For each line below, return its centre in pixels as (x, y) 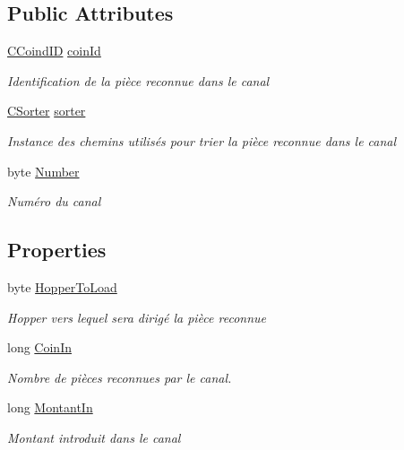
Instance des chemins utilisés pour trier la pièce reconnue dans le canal (202, 140)
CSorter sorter (47, 111)
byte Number (43, 171)
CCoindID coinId (54, 51)
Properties (57, 250)
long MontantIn (50, 407)
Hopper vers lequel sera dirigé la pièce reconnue (137, 317)
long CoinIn (39, 347)
